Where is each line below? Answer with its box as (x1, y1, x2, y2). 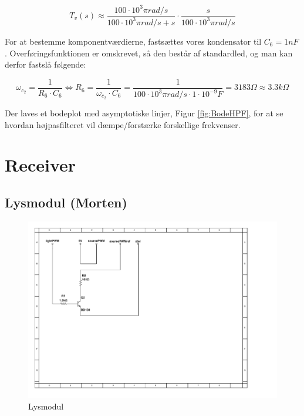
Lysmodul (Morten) (5, 193, 127, 212)
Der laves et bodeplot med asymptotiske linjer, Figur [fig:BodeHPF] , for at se (5, 107, 283, 119)
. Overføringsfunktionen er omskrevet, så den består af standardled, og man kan (5, 46, 293, 59)
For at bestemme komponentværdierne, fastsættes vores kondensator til (5, 35, 262, 47)
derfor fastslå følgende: (5, 58, 86, 71)
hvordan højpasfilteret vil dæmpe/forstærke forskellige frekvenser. (5, 118, 241, 130)
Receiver (5, 153, 76, 177)
